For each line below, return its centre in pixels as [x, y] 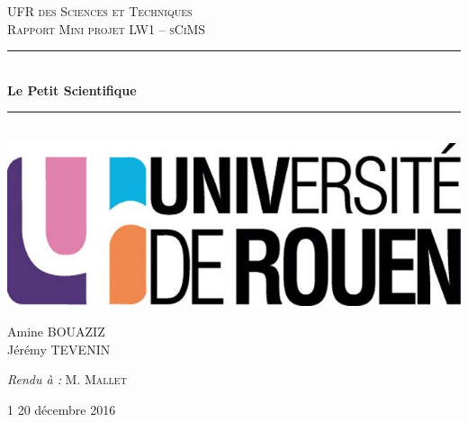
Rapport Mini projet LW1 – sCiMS [107, 28]
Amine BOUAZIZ [56, 331]
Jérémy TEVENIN [59, 349]
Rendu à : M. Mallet [67, 379]
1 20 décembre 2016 [62, 409]
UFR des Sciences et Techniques [100, 11]
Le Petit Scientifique [72, 90]
